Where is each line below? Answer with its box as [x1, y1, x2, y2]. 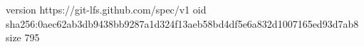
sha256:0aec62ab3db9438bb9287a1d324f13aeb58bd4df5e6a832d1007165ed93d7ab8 [6, 16, 359, 31]
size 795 [6, 30, 40, 45]
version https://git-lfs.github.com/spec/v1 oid [6, 2, 207, 16]
